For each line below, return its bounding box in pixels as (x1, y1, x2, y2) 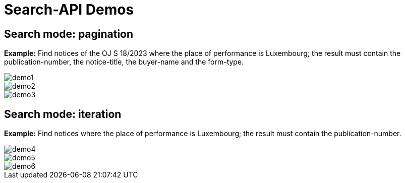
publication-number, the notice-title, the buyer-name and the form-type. (4, 57, 244, 67)
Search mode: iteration (4, 107, 122, 120)
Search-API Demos (4, 1, 134, 18)
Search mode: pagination (4, 27, 134, 40)
